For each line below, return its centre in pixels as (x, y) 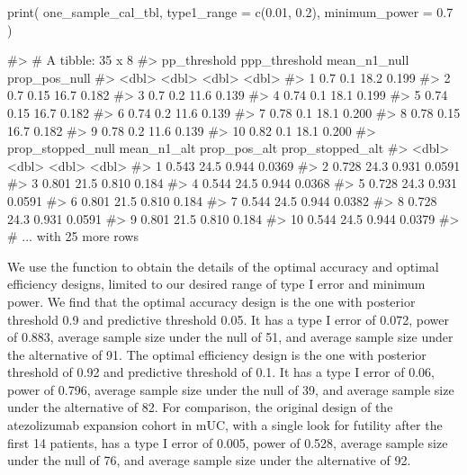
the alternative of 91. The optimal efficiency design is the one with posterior (217, 354)
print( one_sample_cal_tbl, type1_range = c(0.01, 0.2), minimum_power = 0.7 (230, 12)
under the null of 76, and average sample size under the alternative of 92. (209, 460)
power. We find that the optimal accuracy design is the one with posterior (211, 301)
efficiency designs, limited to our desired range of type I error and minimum (216, 284)
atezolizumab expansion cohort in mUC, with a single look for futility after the (225, 425)
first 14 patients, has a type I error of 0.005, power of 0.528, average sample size (228, 442)
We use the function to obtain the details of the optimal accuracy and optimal (223, 266)
